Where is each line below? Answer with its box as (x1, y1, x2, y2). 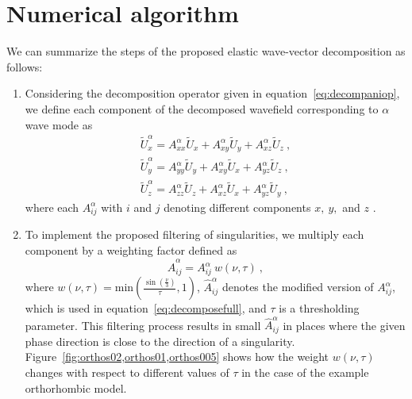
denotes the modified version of (221, 278, 374, 295)
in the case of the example (241, 364, 369, 381)
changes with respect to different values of (25, 364, 229, 381)
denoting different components (164, 198, 311, 215)
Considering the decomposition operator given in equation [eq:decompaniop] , (25, 85, 400, 102)
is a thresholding (279, 300, 360, 317)
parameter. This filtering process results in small (25, 317, 261, 333)
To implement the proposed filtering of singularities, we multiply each (25, 226, 364, 243)
